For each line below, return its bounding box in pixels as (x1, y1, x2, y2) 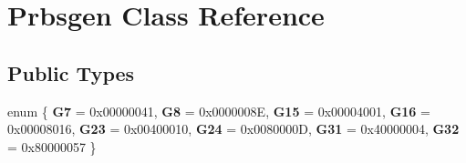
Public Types (7, 58, 135, 87)
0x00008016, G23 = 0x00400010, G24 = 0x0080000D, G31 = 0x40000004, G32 (7, 119, 460, 138)
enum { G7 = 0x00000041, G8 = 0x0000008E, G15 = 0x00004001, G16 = (7, 101, 430, 120)
